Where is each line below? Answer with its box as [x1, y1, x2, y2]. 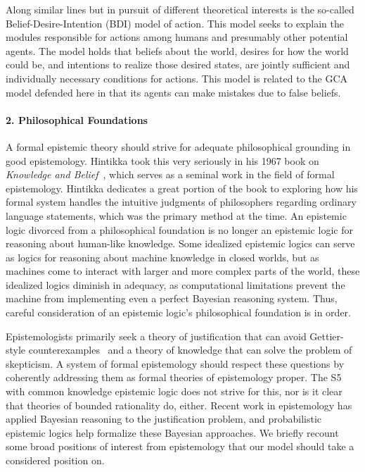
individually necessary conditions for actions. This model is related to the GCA [6, 70, 348, 85]
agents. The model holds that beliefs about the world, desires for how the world [6, 43, 349, 58]
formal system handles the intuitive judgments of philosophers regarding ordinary [6, 194, 357, 209]
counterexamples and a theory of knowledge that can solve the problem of [28, 342, 352, 357]
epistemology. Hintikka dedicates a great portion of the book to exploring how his [6, 180, 358, 195]
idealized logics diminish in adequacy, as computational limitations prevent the [6, 277, 345, 292]
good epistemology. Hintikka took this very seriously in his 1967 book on [6, 153, 319, 168]
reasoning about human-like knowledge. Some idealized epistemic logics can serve [6, 236, 355, 251]
